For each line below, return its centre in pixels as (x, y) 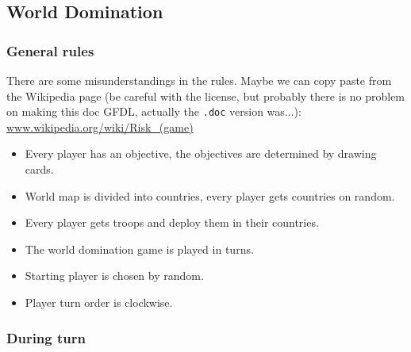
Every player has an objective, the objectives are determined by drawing (201, 153)
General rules (50, 50)
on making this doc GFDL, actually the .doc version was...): (154, 111)
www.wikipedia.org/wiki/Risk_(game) (100, 126)
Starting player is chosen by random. (114, 275)
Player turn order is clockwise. (99, 302)
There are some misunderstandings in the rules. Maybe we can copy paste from (199, 80)
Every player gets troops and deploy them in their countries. (172, 222)
